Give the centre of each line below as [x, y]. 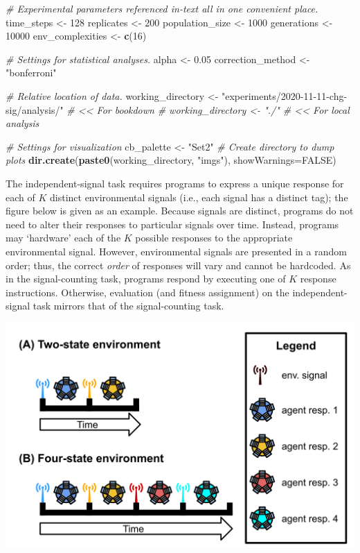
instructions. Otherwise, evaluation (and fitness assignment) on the [147, 292]
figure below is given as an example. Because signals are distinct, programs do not [180, 211]
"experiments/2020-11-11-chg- [284, 95]
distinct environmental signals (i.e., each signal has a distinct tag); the [199, 197]
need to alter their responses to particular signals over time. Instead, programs [172, 224]
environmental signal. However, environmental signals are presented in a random [176, 251]
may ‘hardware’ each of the [63, 238]
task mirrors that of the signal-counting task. [128, 306]
